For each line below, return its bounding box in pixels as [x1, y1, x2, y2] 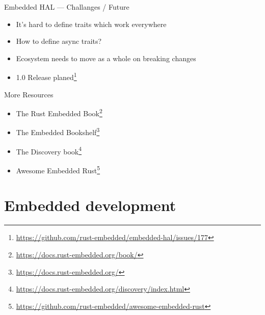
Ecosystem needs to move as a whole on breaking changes [16, 52, 196, 63]
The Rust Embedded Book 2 [16, 107, 102, 118]
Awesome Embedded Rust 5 [16, 163, 100, 175]
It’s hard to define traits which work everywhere [16, 18, 167, 29]
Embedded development [4, 195, 176, 216]
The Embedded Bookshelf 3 [16, 125, 100, 138]
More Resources [4, 89, 54, 99]
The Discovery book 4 [16, 144, 82, 156]
